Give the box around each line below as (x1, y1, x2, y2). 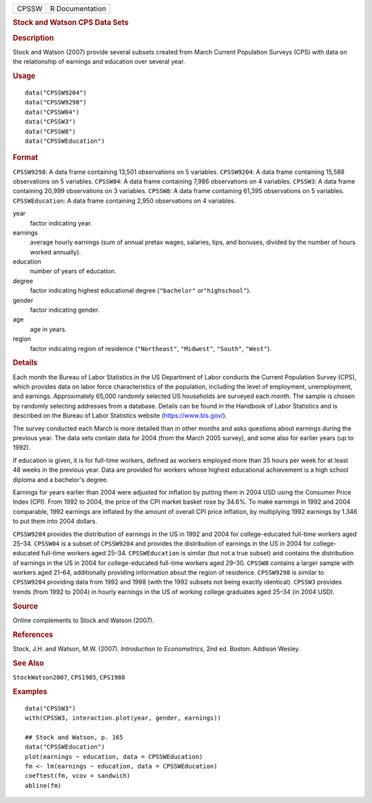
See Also (12, 658, 44, 668)
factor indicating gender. (30, 306, 100, 314)
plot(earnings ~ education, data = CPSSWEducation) (25, 753, 203, 760)
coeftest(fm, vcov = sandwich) (25, 772, 131, 780)
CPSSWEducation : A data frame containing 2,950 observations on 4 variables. (12, 197, 236, 205)
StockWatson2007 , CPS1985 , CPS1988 (12, 673, 125, 681)
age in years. (30, 325, 67, 333)
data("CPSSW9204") (25, 88, 87, 97)
